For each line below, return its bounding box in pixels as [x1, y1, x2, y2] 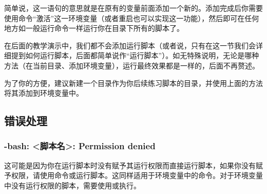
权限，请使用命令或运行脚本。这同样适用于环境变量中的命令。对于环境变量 [11, 170, 263, 181]
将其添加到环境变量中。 [4, 87, 83, 98]
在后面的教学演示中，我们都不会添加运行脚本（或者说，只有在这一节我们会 [4, 40, 256, 50]
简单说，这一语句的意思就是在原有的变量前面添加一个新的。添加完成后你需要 [4, 3, 263, 13]
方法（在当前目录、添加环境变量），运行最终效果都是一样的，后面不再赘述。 [4, 60, 259, 70]
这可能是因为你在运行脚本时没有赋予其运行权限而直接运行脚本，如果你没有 [4, 160, 256, 170]
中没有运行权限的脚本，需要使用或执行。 [4, 180, 141, 190]
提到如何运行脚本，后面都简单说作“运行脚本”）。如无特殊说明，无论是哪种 [11, 50, 259, 61]
